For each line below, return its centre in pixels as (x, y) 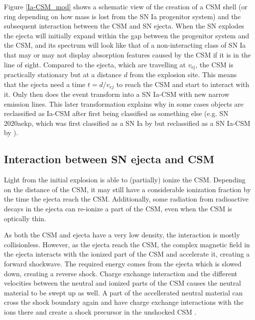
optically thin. (25, 218)
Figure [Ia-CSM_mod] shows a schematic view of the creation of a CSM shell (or (126, 6)
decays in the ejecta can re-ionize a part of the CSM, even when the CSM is (118, 209)
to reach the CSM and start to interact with (183, 84)
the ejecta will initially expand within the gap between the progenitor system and (127, 35)
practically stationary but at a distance (63, 74)
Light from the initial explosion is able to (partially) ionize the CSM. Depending (125, 180)
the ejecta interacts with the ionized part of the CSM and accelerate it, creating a (127, 254)
